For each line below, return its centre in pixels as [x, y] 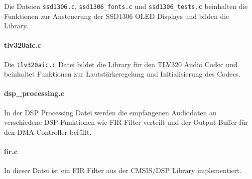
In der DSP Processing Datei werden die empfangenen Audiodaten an [110, 112]
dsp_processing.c [34, 93]
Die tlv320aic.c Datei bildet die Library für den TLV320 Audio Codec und [121, 64]
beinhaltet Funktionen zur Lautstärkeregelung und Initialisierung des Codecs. [122, 74]
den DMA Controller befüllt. [48, 132]
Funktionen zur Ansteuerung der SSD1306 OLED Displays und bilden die [117, 16]
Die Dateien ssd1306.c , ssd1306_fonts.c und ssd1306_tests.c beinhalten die [126, 6]
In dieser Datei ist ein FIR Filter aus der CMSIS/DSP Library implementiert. [123, 170]
